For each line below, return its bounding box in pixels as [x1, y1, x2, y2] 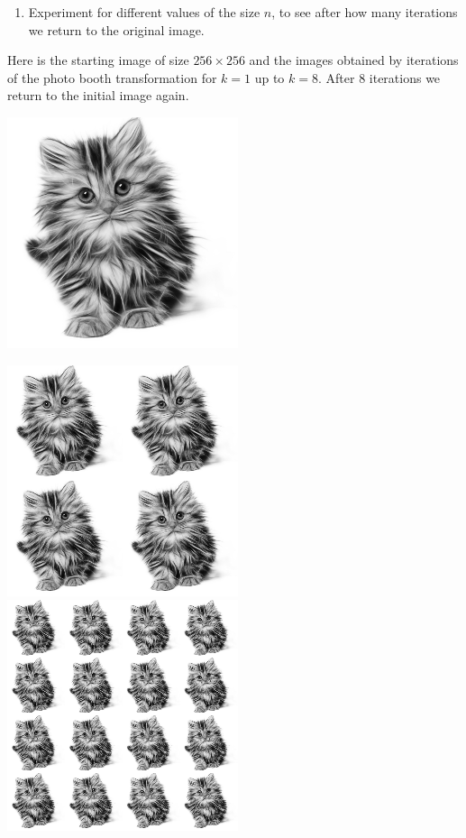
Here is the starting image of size [7, 51, 189, 69]
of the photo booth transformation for [7, 68, 217, 87]
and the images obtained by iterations [249, 51, 459, 69]
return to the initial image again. [7, 86, 189, 105]
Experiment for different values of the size [28, 3, 260, 21]
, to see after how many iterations [271, 3, 458, 21]
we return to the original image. [28, 20, 205, 39]
